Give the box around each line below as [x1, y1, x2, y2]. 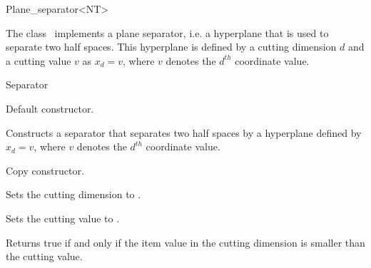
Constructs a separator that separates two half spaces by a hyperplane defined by [6, 125, 362, 140]
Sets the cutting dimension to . [6, 187, 141, 202]
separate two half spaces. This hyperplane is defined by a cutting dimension [6, 39, 337, 54]
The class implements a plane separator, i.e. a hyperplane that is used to [6, 25, 329, 40]
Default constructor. [6, 100, 94, 115]
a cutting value [6, 53, 71, 68]
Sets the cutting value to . [6, 210, 120, 225]
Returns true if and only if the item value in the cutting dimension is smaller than [6, 234, 365, 249]
